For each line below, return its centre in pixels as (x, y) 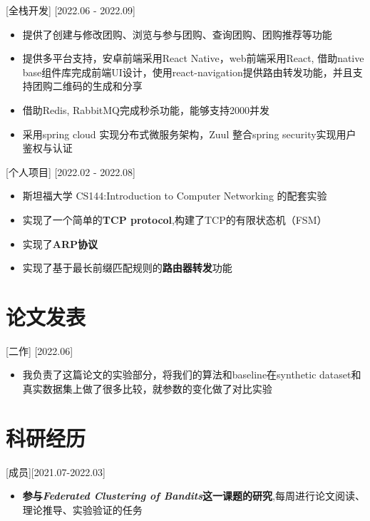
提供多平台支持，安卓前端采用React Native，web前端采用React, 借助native (193, 58)
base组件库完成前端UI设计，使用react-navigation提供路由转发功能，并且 (187, 72)
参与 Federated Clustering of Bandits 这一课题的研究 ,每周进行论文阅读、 (194, 496)
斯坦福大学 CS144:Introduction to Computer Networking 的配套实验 (175, 196)
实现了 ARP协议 (60, 243)
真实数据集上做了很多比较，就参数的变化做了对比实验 (147, 389)
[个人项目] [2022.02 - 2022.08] (71, 171)
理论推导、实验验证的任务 (82, 509)
